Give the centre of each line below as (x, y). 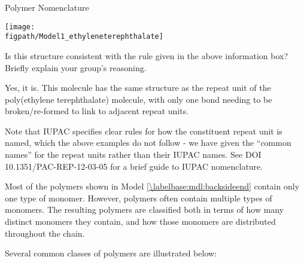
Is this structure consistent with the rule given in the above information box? (147, 55)
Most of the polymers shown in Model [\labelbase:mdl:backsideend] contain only (152, 186)
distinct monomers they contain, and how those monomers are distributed (140, 221)
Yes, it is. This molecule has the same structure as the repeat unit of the (138, 88)
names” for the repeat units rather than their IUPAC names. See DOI (133, 155)
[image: (20, 27)
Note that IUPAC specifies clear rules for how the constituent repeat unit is (144, 131)
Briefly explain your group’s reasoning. (76, 67)
